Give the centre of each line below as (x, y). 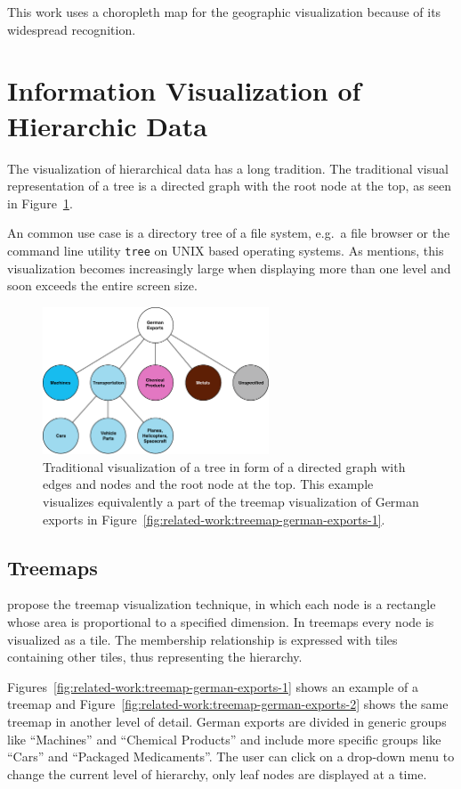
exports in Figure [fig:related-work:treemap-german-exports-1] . (214, 519)
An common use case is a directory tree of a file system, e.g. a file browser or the (229, 233)
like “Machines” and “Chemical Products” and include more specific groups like (224, 739)
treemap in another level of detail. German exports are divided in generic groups (227, 721)
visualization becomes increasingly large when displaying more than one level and (229, 268)
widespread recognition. (72, 29)
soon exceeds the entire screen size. (102, 285)
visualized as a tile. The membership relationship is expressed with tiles (202, 639)
